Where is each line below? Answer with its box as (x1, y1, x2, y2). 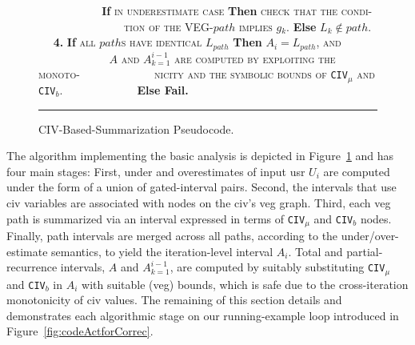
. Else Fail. (59, 81, 189, 98)
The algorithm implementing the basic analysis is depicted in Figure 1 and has (6, 147, 394, 164)
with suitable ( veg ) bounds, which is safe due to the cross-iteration (82, 275, 409, 292)
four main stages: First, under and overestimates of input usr (6, 162, 305, 179)
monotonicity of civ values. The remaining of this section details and (6, 291, 342, 308)
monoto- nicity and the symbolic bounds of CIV (38, 66, 348, 82)
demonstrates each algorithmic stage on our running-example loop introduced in (6, 307, 399, 323)
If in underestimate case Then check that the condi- (102, 2, 373, 18)
